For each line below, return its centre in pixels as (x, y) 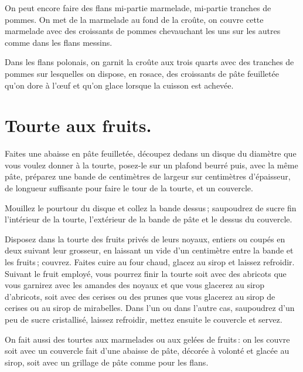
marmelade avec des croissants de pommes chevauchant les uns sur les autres (143, 31)
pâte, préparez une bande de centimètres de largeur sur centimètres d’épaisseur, (148, 176)
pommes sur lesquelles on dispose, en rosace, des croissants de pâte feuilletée (142, 73)
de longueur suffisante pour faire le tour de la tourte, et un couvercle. (129, 188)
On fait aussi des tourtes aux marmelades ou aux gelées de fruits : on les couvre (147, 339)
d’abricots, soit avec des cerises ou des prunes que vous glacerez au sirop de (140, 296)
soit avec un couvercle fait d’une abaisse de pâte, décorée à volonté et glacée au (147, 351)
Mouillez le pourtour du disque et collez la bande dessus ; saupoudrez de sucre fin (151, 207)
